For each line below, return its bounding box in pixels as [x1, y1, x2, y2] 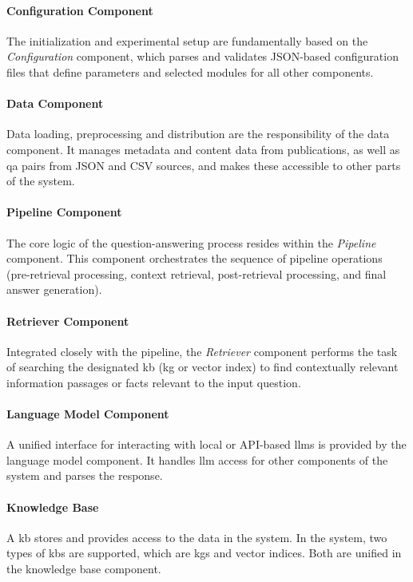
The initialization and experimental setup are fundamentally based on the [6, 32, 368, 49]
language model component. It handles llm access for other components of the [6, 451, 388, 468]
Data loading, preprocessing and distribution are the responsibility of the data [6, 125, 390, 142]
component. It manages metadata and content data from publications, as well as [6, 141, 400, 157]
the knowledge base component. [6, 560, 161, 577]
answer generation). [6, 281, 102, 298]
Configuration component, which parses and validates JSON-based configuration [6, 48, 399, 65]
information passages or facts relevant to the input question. [6, 374, 301, 390]
